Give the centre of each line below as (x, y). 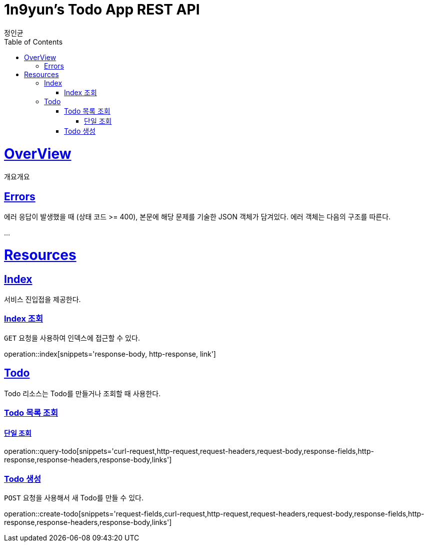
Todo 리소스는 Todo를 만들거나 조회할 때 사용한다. (82, 393)
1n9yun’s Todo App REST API (102, 10)
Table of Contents (33, 42)
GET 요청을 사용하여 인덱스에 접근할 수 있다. (72, 338)
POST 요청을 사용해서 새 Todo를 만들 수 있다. (74, 497)
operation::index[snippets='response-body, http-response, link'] (110, 354)
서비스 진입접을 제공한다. (42, 300)
